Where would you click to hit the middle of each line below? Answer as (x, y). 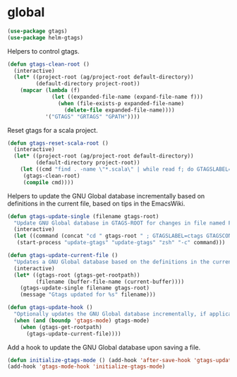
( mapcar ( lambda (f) (50, 90)
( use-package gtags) (38, 31)
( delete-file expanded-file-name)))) (119, 110)
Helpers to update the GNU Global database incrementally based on (106, 196)
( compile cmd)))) (48, 182)
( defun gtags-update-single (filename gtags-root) (83, 216)
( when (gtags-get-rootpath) (61, 327)
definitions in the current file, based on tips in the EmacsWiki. (96, 203)
